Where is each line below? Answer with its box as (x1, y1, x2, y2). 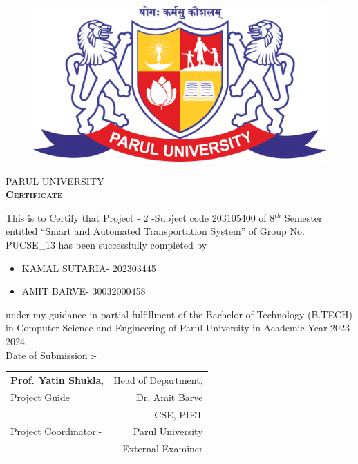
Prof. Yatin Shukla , (10, 372, 104, 387)
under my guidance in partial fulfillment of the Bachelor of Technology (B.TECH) (6, 307, 353, 321)
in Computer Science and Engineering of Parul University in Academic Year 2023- (6, 320, 353, 335)
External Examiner (122, 441, 203, 456)
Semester (284, 210, 323, 224)
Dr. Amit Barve (136, 389, 203, 404)
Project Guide (10, 389, 70, 404)
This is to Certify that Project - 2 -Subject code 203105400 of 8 (6, 210, 275, 224)
